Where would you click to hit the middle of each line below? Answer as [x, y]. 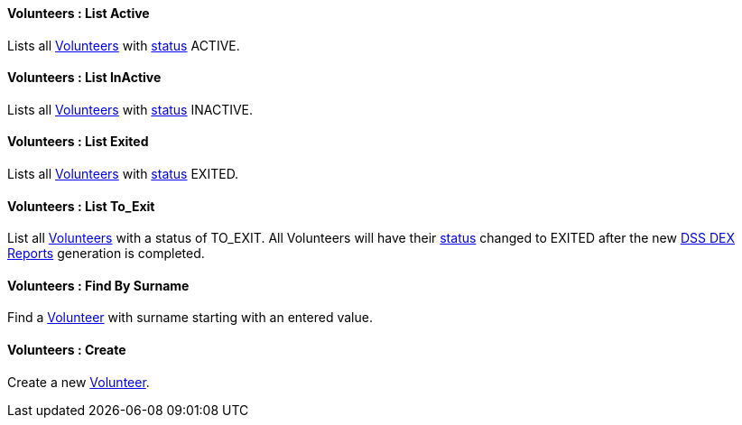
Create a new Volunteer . [79, 382]
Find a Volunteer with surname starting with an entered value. [190, 318]
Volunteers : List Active [79, 13]
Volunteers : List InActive [84, 78]
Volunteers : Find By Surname [98, 285]
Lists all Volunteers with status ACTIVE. [124, 45]
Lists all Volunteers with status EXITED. [123, 174]
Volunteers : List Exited [78, 142]
